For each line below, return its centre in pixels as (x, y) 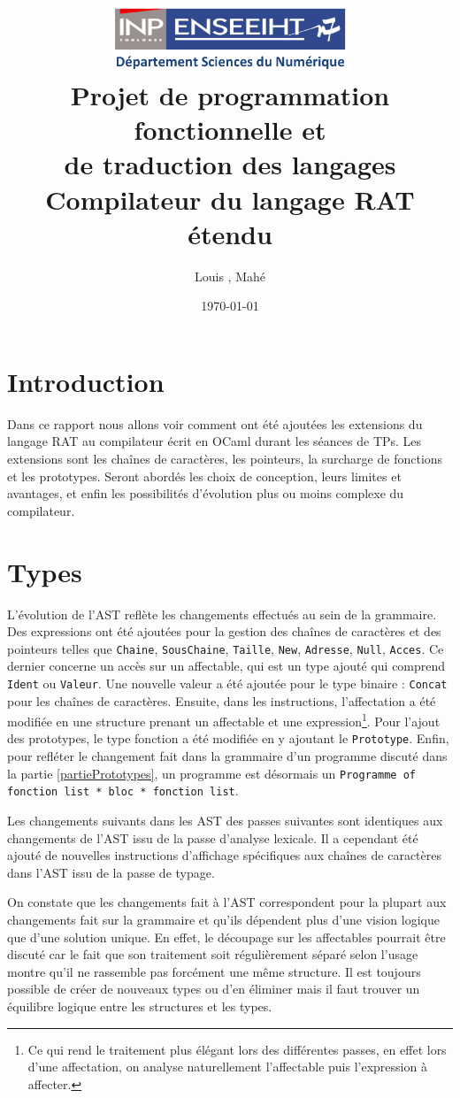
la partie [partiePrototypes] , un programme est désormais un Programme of (211, 773)
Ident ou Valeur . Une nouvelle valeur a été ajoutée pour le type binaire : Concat (227, 683)
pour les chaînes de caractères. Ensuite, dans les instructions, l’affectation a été (222, 700)
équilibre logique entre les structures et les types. (140, 1006)
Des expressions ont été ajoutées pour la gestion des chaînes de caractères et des (224, 631)
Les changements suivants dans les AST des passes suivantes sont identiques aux (225, 821)
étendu (230, 233)
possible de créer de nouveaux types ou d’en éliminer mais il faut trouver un (214, 989)
